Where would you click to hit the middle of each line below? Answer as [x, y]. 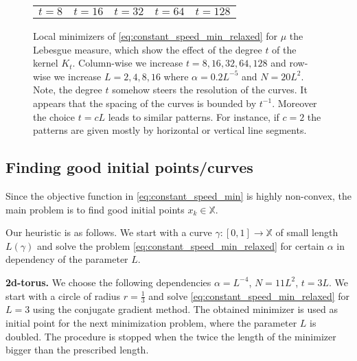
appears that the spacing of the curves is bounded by [145, 103]
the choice [54, 116]
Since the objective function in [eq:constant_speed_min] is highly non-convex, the [178, 195]
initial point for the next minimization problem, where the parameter [151, 322]
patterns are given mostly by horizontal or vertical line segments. [170, 130]
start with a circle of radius [63, 295]
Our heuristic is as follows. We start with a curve [109, 232]
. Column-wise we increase [128, 63]
